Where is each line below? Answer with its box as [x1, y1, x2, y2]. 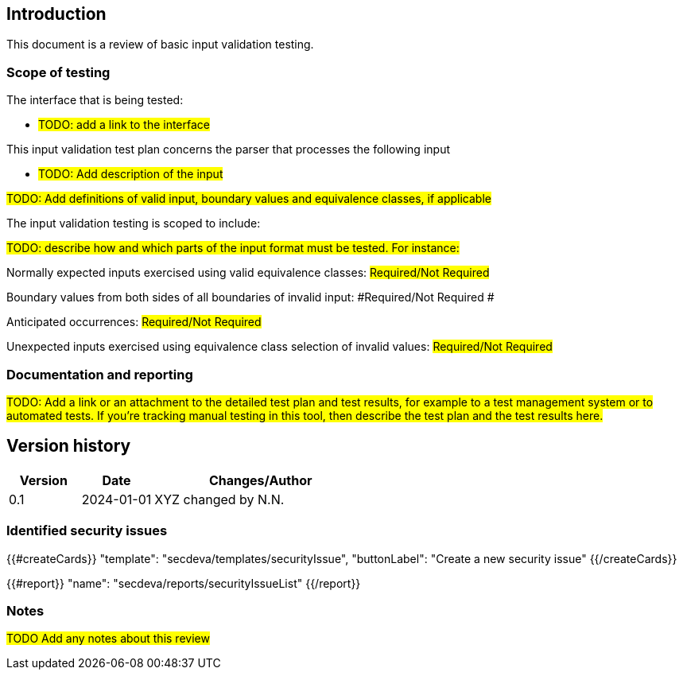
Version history [6, 436, 131, 456]
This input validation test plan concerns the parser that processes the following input [6, 142, 450, 157]
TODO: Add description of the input [38, 167, 223, 181]
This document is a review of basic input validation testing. [6, 37, 314, 52]
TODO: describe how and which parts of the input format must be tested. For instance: [6, 241, 460, 255]
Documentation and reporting [6, 366, 193, 383]
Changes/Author [208, 472, 312, 488]
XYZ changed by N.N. [154, 491, 285, 507]
